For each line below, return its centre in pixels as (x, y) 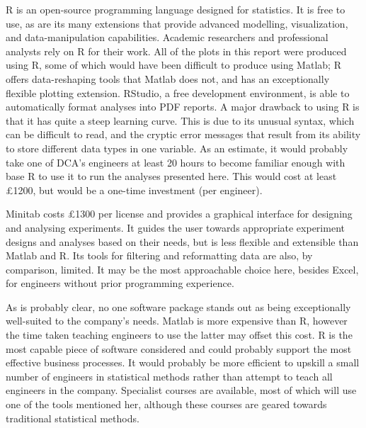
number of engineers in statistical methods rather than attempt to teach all (169, 376)
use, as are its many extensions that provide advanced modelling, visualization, (177, 23)
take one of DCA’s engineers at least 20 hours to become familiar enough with (176, 162)
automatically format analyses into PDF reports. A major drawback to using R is (183, 107)
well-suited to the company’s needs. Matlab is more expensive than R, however (177, 321)
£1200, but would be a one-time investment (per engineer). (134, 190)
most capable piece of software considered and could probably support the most (179, 348)
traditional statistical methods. (73, 418)
